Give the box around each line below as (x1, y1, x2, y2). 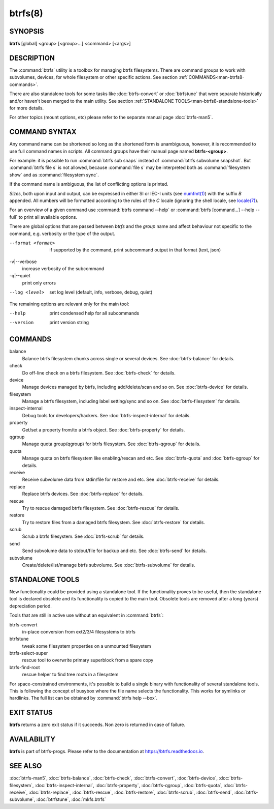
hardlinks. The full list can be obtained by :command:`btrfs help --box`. (9, 695, 158, 701)
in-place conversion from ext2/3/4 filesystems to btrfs (22, 628, 135, 634)
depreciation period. (9, 603, 52, 609)
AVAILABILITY (9, 735, 56, 744)
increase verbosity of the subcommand (22, 266, 105, 272)
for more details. (9, 105, 44, 111)
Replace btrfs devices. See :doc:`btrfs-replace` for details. (22, 491, 144, 497)
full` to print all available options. (9, 214, 78, 220)
